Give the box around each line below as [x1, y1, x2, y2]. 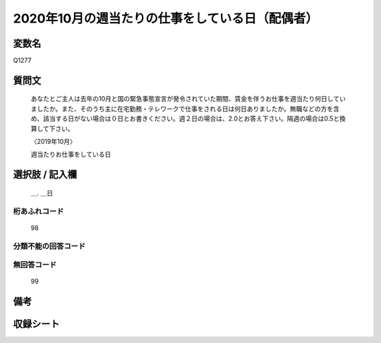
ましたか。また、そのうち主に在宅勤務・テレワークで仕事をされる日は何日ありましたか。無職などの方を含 [30, 104, 340, 113]
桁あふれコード [13, 206, 64, 216]
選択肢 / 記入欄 [13, 169, 78, 181]
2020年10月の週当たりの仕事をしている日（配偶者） [13, 11, 319, 26]
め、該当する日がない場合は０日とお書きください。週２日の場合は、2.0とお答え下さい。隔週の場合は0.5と [30, 114, 340, 123]
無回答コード [13, 260, 57, 270]
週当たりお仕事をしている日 [30, 150, 111, 159]
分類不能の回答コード [13, 241, 86, 251]
